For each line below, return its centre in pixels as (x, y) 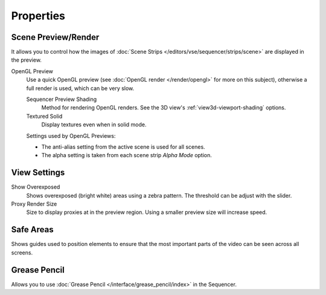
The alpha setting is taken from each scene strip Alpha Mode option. (127, 155)
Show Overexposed (36, 187)
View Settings (38, 173)
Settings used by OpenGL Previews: (71, 135)
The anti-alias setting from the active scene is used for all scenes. (123, 147)
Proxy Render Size (34, 204)
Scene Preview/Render (55, 37)
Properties (38, 16)
